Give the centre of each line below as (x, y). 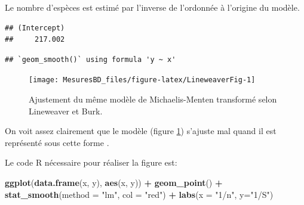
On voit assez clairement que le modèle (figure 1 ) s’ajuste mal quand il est (141, 131)
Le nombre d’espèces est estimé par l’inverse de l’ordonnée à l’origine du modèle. (152, 7)
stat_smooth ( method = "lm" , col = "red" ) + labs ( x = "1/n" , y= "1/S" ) (139, 194)
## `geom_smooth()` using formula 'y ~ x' (90, 59)
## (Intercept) (35, 28)
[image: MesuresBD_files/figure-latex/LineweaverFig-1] (142, 80)
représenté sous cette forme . (57, 142)
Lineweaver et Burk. (66, 111)
